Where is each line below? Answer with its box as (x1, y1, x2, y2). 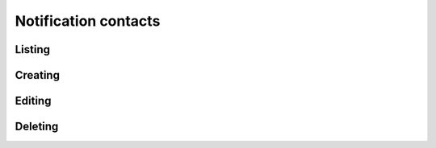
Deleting (15, 120, 59, 134)
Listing (15, 43, 51, 56)
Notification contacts (15, 12, 161, 30)
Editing (15, 94, 52, 108)
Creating (15, 68, 61, 82)
